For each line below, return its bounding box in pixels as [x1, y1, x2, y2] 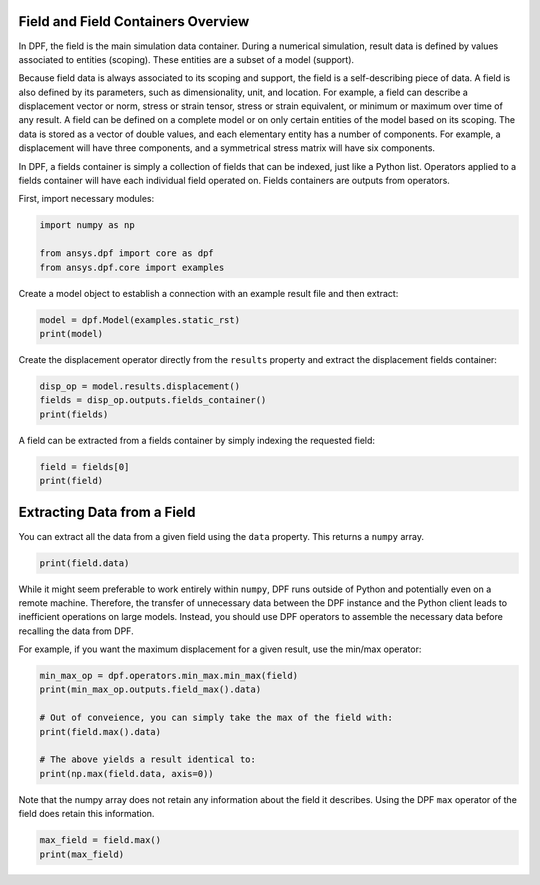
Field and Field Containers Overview [18, 13, 250, 30]
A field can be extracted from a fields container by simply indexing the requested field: [18, 434, 375, 446]
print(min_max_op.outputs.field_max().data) [39, 684, 262, 695]
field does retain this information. [18, 808, 155, 820]
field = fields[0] [39, 461, 130, 472]
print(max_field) [39, 848, 125, 860]
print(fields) [39, 408, 109, 420]
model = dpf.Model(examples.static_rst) [39, 314, 240, 325]
